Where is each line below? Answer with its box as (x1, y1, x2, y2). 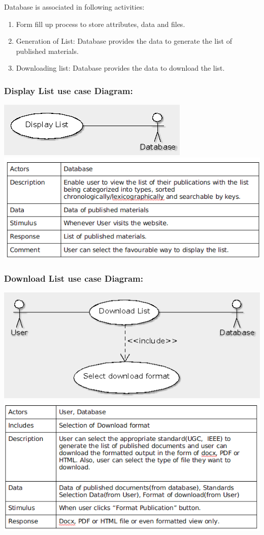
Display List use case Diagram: (4, 84, 133, 97)
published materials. (16, 45, 79, 56)
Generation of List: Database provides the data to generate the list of (16, 36, 232, 46)
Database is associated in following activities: (4, 2, 145, 12)
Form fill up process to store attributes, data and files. (16, 18, 185, 29)
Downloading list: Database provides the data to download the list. (16, 63, 225, 73)
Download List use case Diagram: (4, 272, 143, 284)
